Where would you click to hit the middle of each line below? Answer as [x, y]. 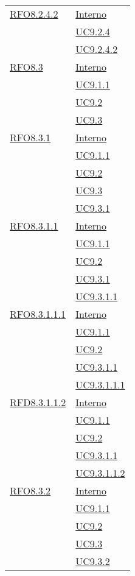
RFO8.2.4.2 [34, 14]
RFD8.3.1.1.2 [38, 402]
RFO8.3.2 [30, 490]
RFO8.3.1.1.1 [38, 314]
